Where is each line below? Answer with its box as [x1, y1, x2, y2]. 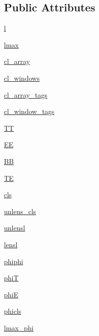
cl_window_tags [4, 106, 55, 116]
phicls [4, 306, 22, 316]
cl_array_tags [4, 89, 48, 100]
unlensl [4, 223, 25, 233]
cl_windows [4, 72, 40, 83]
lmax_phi [4, 322, 33, 333]
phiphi [4, 256, 23, 266]
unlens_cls [4, 206, 36, 216]
